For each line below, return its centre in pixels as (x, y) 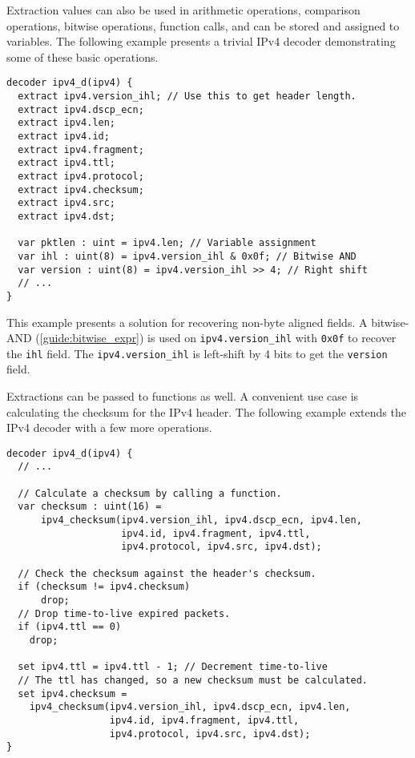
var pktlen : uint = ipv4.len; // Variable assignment (167, 243)
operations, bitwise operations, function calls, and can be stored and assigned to (203, 25)
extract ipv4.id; (64, 136)
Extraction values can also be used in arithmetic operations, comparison (183, 10)
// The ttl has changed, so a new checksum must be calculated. (193, 680)
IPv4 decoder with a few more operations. (109, 427)
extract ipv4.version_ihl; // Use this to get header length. (187, 97)
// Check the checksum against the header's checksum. (167, 573)
